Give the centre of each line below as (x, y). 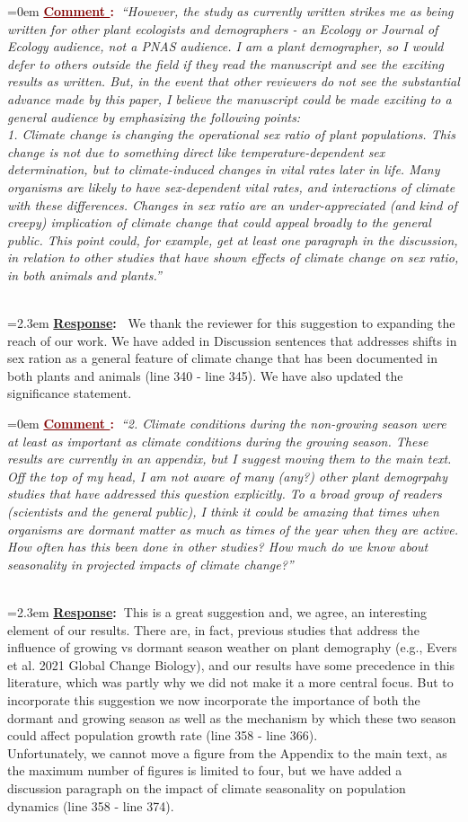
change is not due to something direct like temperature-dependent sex (196, 151)
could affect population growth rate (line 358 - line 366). (163, 735)
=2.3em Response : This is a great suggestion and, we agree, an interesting (217, 612)
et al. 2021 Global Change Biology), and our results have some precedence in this (231, 664)
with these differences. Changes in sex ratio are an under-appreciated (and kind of (232, 204)
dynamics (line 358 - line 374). (91, 805)
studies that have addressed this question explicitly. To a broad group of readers (225, 494)
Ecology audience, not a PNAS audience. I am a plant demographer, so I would (225, 46)
